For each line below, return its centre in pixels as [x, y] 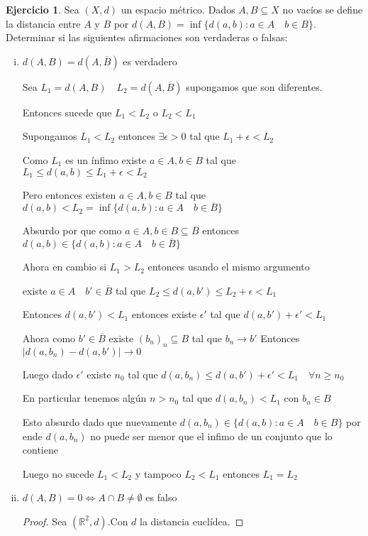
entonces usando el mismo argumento [229, 267]
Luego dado [48, 374]
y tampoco [158, 473]
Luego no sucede [58, 473]
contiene [40, 450]
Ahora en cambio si [65, 267]
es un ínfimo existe [106, 159]
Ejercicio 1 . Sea [43, 9]
